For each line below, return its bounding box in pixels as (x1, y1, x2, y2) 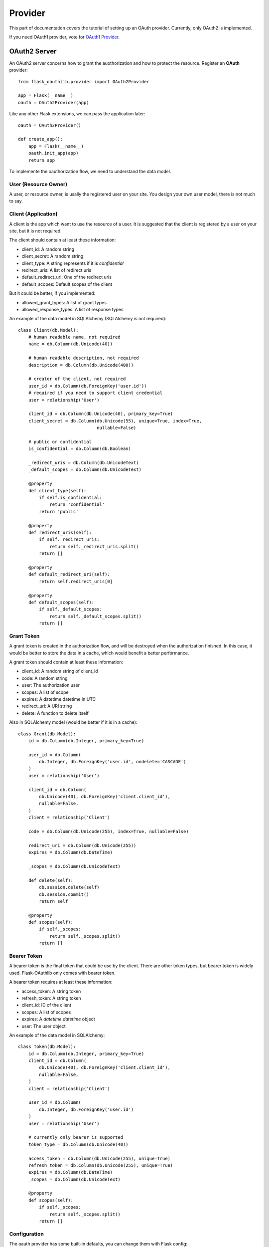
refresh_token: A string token (21, 995, 82, 1001)
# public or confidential (28, 439, 92, 444)
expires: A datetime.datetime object (21, 1016, 95, 1022)
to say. (9, 198, 23, 204)
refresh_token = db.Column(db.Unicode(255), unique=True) (28, 1162, 173, 1168)
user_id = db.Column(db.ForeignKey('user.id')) (28, 383, 147, 389)
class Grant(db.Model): (18, 731, 76, 737)
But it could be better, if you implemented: (9, 290, 96, 296)
